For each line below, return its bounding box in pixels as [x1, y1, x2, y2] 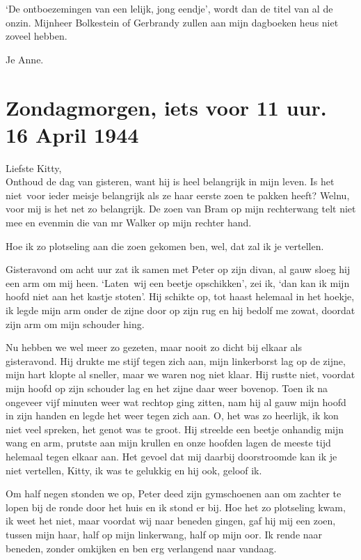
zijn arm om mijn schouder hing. [6, 316, 145, 331]
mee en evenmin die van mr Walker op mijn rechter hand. [6, 215, 252, 230]
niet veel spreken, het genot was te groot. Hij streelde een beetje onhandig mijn [6, 421, 344, 436]
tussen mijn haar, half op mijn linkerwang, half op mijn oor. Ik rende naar [6, 527, 323, 541]
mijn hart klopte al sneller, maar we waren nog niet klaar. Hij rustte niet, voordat [6, 367, 355, 382]
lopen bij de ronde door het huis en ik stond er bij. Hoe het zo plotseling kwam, [6, 499, 346, 514]
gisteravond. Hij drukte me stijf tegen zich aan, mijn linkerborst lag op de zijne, [6, 353, 346, 368]
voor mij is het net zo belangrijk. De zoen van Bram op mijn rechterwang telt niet [6, 201, 356, 216]
